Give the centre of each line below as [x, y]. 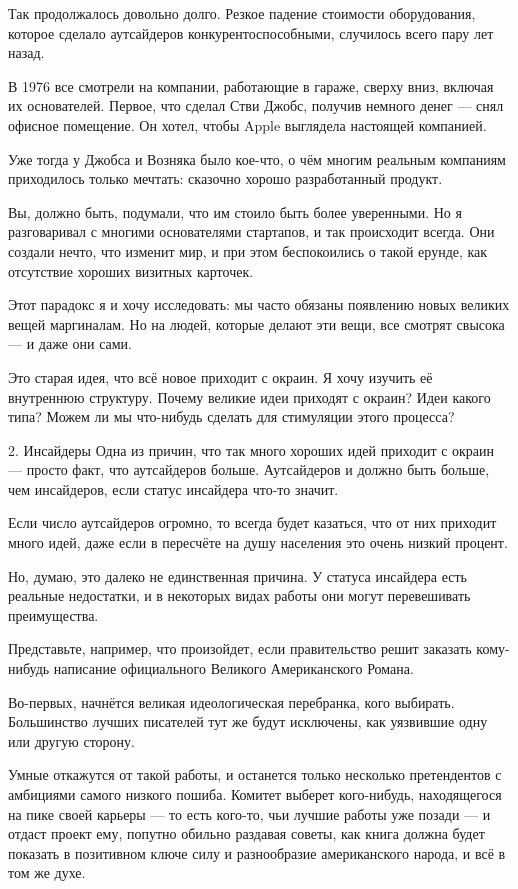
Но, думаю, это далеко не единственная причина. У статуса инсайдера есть [237, 575]
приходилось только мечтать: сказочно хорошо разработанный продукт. [225, 178]
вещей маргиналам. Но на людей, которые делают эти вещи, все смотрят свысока [256, 323]
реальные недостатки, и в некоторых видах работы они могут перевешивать [239, 595]
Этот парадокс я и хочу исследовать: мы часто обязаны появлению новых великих [259, 304]
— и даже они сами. [70, 343]
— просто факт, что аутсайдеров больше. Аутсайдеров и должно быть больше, [249, 469]
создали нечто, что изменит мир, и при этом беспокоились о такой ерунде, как [248, 250]
